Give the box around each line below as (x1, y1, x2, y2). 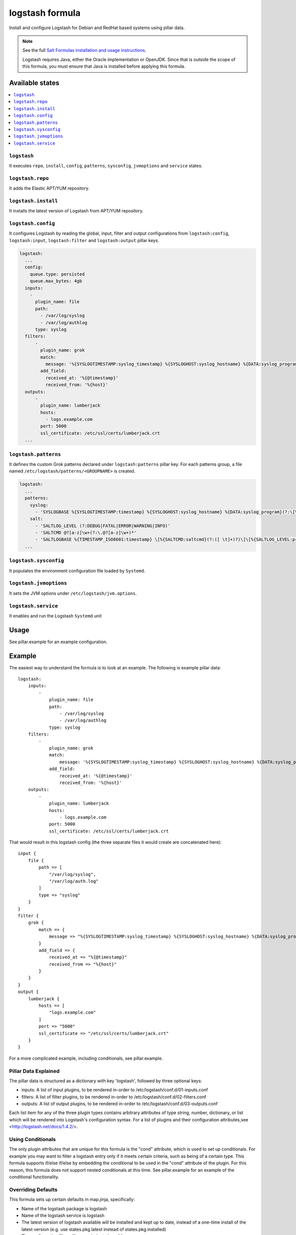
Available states (9, 79, 60, 87)
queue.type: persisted (30, 271, 85, 277)
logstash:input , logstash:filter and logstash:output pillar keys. (9, 237, 159, 243)
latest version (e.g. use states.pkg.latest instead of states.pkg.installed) (21, 1226, 166, 1232)
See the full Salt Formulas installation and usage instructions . (22, 47, 147, 53)
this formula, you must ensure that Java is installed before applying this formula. (22, 63, 185, 69)
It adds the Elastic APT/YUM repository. (9, 185, 90, 191)
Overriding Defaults (9, 1186, 58, 1193)
